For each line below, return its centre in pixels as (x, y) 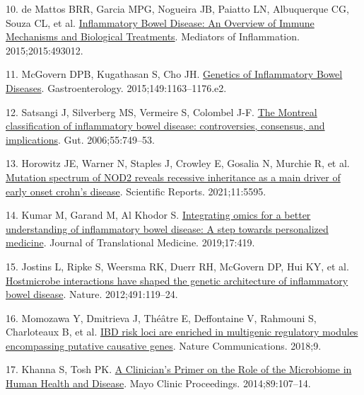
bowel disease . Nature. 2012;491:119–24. (92, 294)
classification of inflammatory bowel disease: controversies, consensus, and (165, 126)
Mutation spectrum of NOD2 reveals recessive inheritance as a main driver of (173, 177)
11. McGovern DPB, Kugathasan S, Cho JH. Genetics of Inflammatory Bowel (174, 74)
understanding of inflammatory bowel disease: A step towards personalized (167, 228)
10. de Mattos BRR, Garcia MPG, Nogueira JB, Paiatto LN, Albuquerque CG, (177, 8)
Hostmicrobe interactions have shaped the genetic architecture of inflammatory (177, 280)
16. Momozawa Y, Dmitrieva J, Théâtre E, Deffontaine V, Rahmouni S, (161, 317)
